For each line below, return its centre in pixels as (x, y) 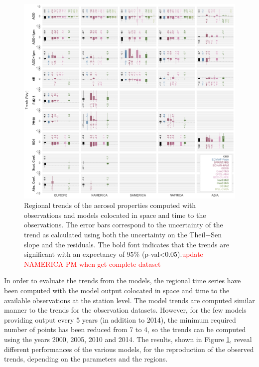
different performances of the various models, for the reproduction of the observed (129, 349)
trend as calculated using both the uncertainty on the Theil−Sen (123, 234)
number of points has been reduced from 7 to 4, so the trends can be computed (125, 329)
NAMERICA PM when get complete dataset (92, 264)
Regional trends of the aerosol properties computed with (110, 205)
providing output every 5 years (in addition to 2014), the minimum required (120, 319)
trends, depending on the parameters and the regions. (86, 359)
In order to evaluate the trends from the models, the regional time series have (123, 280)
